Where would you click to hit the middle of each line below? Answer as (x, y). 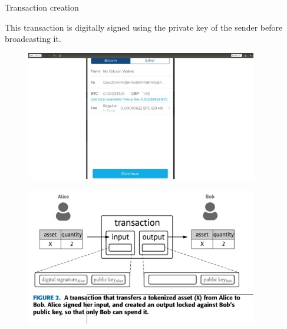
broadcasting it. (33, 39)
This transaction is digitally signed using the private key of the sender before (144, 27)
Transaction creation (42, 7)
